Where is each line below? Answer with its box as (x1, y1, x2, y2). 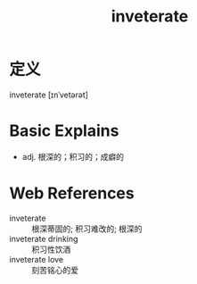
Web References (9, 183, 135, 204)
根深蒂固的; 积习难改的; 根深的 (31, 223, 143, 234)
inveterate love (9, 254, 64, 264)
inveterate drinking (9, 233, 78, 244)
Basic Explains (9, 121, 119, 141)
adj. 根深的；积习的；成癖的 (21, 151, 125, 162)
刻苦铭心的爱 (31, 264, 78, 275)
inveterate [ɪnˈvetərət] (9, 89, 89, 100)
